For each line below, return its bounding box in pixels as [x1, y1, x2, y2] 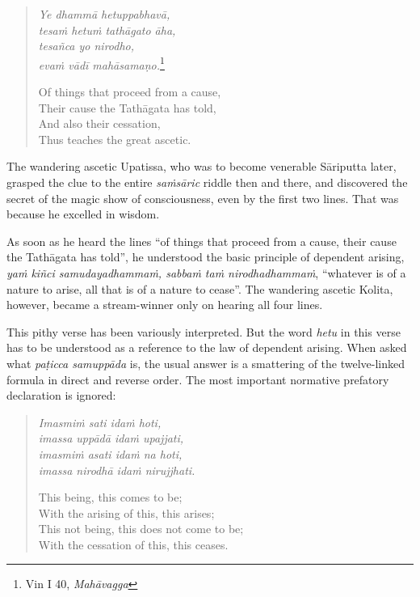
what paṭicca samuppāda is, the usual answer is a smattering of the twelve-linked [6, 354, 405, 371]
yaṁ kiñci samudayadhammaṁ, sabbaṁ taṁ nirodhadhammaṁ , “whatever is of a [6, 264, 406, 281]
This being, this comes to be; [38, 489, 183, 506]
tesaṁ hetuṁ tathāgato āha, [38, 21, 176, 38]
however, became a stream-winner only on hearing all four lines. [6, 296, 323, 313]
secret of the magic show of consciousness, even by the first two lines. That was [6, 189, 399, 206]
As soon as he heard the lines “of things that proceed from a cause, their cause [6, 232, 397, 249]
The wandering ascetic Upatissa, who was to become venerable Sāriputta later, [6, 158, 397, 175]
